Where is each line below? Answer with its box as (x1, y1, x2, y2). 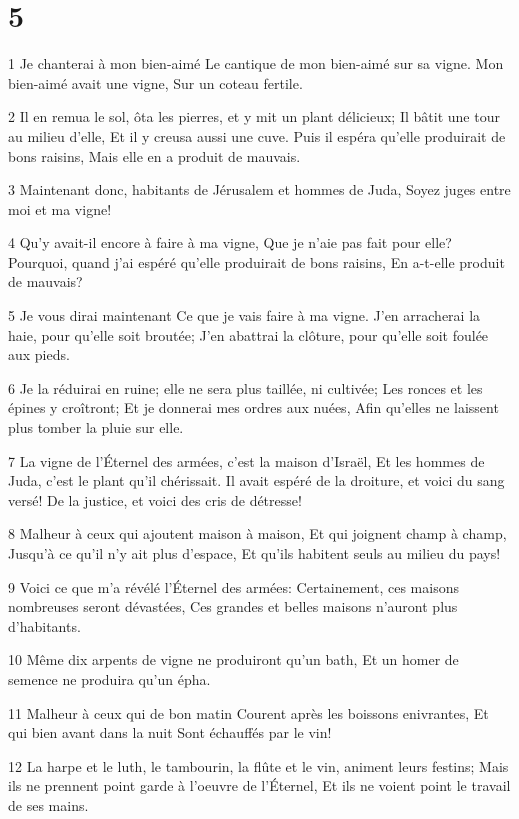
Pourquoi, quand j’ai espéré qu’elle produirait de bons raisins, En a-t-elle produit (8, 251, 505, 272)
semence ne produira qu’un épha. (8, 668, 211, 689)
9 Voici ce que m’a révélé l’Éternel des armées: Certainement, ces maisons (8, 576, 459, 597)
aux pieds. (8, 344, 70, 365)
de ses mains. (8, 794, 89, 815)
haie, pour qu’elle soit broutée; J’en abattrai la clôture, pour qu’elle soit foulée (8, 324, 489, 345)
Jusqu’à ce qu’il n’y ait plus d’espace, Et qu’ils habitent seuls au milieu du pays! (8, 543, 501, 563)
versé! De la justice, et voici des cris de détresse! (8, 489, 302, 510)
